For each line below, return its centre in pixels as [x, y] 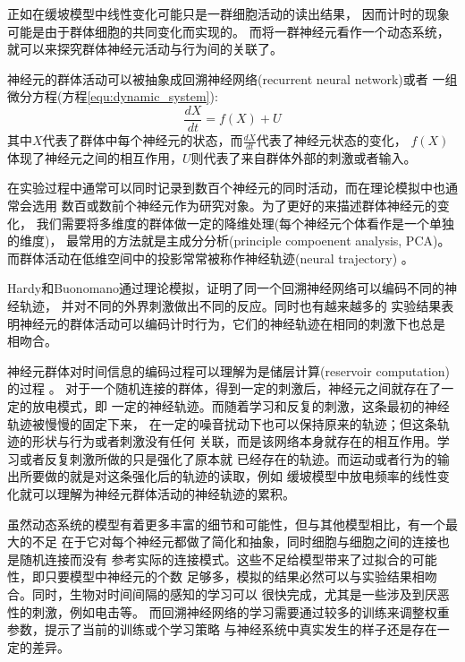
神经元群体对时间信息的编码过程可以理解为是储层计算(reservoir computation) [228, 370]
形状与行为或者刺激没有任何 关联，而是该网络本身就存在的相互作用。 [234, 441]
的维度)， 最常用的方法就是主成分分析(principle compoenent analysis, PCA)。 [229, 241]
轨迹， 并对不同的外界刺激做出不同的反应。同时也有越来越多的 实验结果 [230, 306]
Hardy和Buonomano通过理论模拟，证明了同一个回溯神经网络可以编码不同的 [226, 288]
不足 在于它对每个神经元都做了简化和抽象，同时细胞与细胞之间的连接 [234, 542]
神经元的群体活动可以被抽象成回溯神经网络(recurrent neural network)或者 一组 [232, 78]
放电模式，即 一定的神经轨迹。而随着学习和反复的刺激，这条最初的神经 [241, 405]
